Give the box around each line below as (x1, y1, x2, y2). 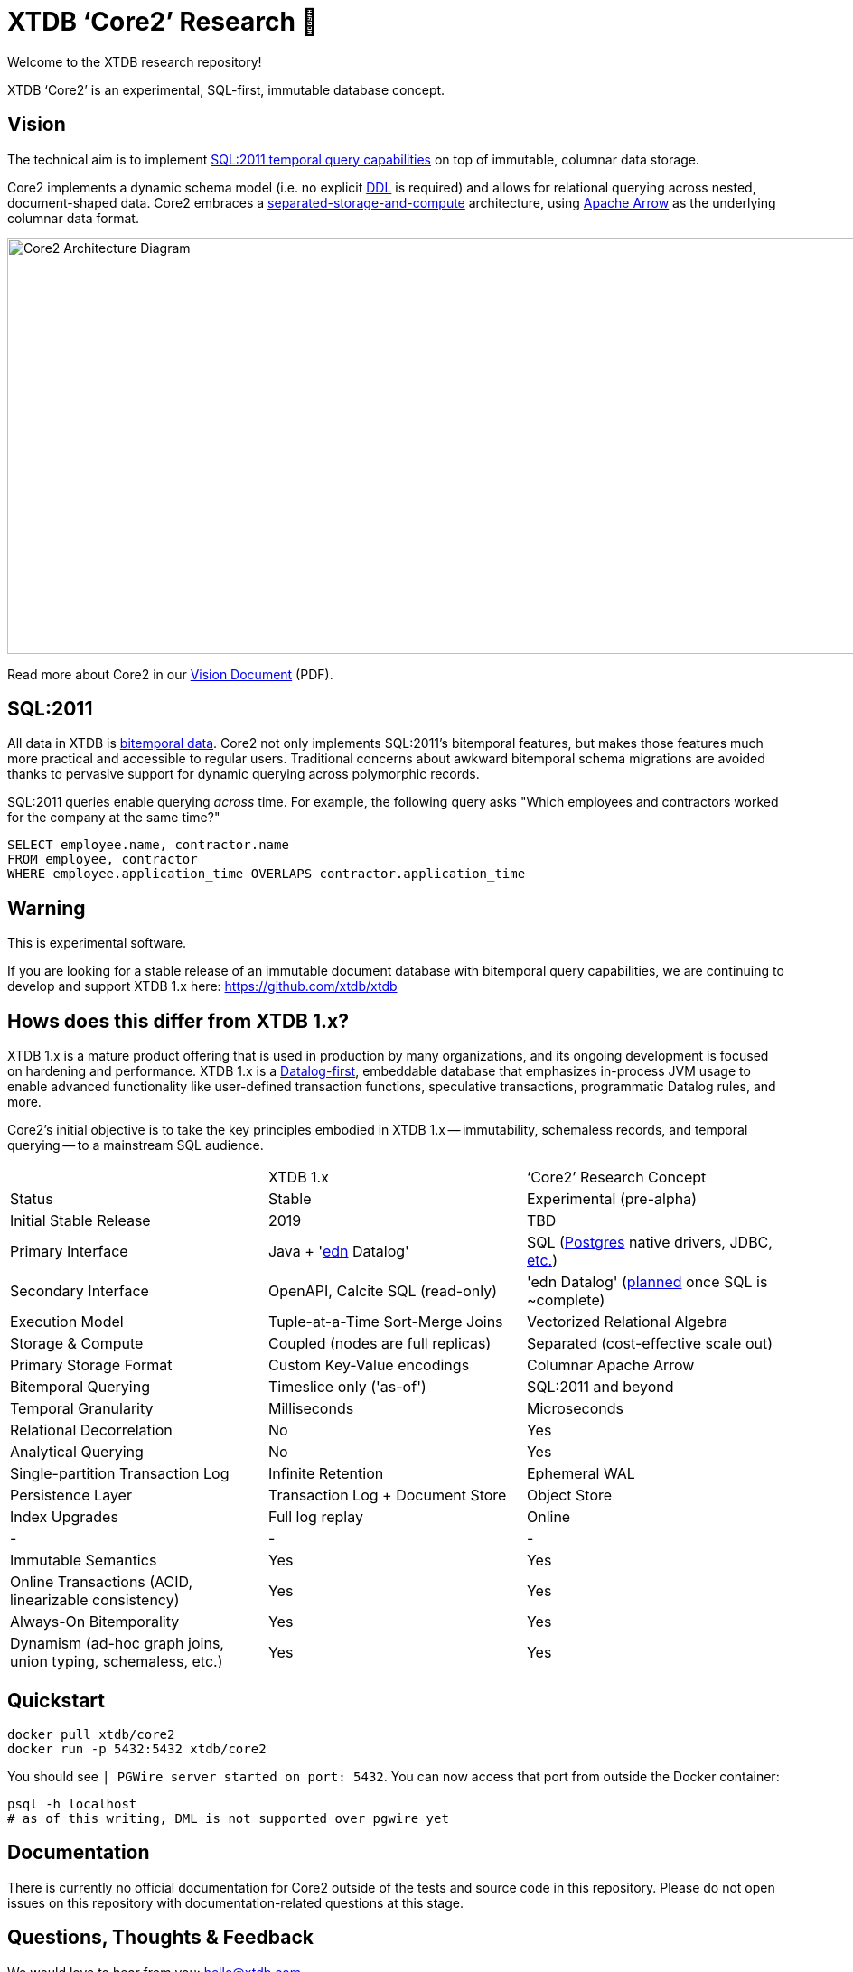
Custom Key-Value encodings (267, 1356, 470, 1375)
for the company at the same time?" (7, 809, 220, 826)
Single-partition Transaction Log (10, 1464, 230, 1483)
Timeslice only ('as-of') (267, 1378, 426, 1397)
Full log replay (267, 1508, 363, 1527)
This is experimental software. (7, 935, 187, 951)
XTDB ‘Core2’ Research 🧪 (7, 6, 318, 37)
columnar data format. (7, 210, 139, 226)
